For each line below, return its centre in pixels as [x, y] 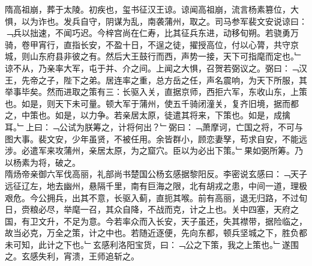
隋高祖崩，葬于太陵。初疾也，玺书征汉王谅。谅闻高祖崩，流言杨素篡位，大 [152, 9]
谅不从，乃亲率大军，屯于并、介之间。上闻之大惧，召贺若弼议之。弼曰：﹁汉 [156, 68]
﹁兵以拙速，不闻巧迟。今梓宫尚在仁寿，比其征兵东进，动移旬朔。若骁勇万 [152, 33]
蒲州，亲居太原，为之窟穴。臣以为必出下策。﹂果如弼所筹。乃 [183, 150]
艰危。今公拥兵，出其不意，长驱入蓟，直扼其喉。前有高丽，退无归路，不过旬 [156, 197]
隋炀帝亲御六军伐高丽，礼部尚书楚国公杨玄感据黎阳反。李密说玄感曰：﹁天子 [156, 174]
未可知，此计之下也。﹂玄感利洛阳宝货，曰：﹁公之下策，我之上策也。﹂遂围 [152, 244]
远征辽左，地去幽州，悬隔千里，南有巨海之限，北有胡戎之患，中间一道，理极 [156, 185]
